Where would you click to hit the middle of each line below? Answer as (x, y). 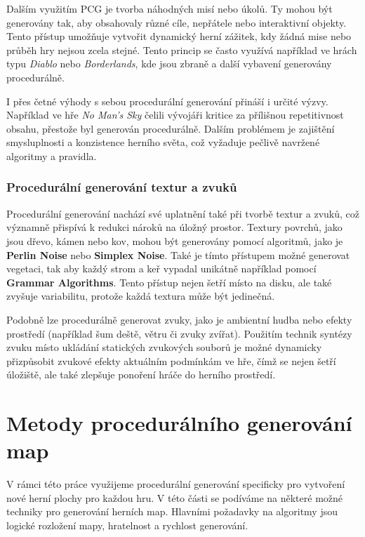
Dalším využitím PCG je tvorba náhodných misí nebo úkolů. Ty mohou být (170, 8)
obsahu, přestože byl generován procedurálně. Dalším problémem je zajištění (171, 128)
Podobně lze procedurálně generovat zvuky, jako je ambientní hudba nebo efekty (179, 319)
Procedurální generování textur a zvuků (122, 187)
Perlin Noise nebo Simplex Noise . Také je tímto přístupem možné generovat (178, 254)
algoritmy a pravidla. (52, 155)
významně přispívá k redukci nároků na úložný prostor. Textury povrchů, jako (174, 227)
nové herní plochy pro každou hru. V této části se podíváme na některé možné (175, 497)
